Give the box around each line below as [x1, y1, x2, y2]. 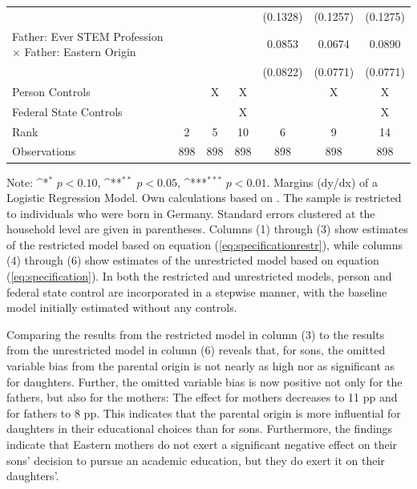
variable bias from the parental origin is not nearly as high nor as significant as [6, 358, 395, 374]
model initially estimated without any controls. [6, 299, 237, 316]
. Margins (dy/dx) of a [266, 173, 379, 190]
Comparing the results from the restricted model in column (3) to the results [6, 325, 385, 342]
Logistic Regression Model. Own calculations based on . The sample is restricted [6, 189, 402, 206]
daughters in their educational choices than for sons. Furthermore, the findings [6, 420, 393, 437]
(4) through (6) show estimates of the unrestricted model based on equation [6, 252, 379, 269]
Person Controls [12, 83, 91, 99]
